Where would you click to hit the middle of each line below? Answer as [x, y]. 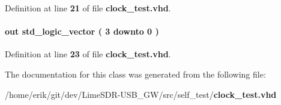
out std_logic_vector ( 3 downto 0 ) [82, 31]
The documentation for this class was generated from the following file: [135, 74]
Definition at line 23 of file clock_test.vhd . [88, 54]
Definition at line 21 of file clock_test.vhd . [88, 8]
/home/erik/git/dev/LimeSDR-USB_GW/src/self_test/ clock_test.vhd [141, 94]
